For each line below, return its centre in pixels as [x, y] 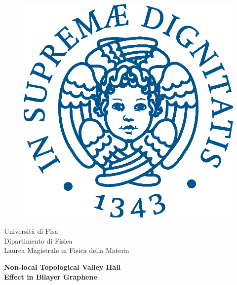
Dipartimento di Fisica [38, 240]
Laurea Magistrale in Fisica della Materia [67, 250]
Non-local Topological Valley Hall [62, 267]
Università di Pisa [31, 231]
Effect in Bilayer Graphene [51, 276]
